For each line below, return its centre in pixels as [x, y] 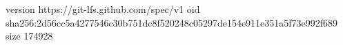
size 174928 [29, 36]
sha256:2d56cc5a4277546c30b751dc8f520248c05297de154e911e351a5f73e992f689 [172, 22]
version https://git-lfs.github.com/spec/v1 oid [103, 9]
